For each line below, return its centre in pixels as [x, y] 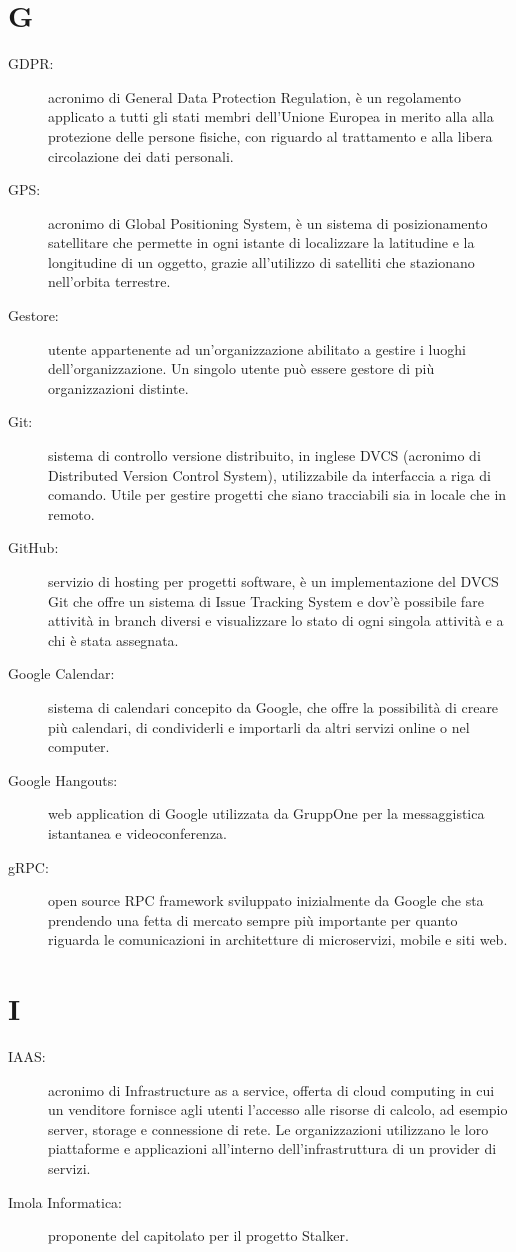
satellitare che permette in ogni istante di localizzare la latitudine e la [261, 242]
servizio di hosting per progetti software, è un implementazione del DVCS [273, 581]
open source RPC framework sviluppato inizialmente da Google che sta [266, 900]
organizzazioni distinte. [118, 387]
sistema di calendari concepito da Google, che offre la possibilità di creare [273, 706]
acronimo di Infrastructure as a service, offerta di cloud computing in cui [271, 1089]
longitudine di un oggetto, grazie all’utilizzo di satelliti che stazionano [261, 261]
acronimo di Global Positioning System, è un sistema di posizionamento [268, 222]
